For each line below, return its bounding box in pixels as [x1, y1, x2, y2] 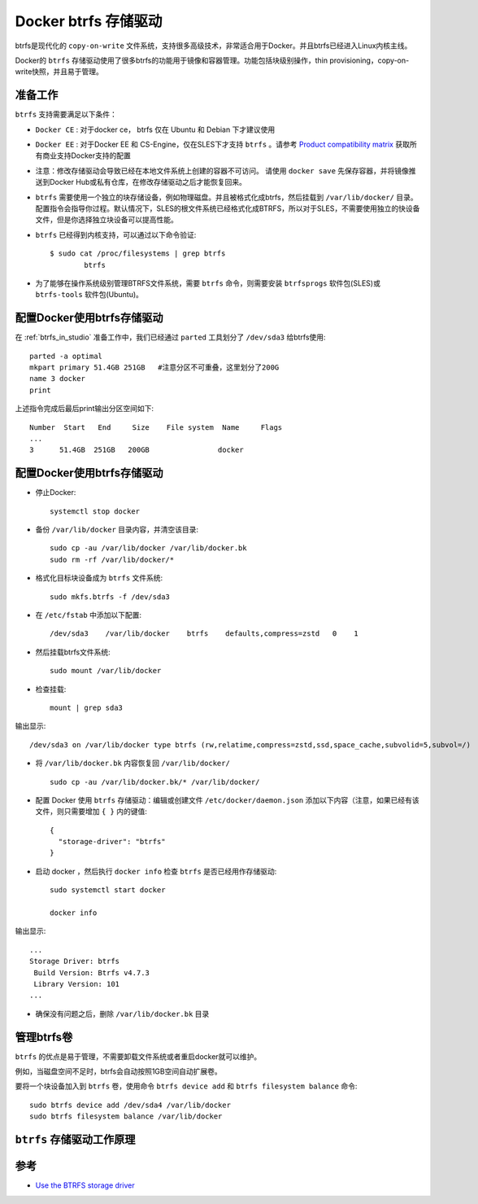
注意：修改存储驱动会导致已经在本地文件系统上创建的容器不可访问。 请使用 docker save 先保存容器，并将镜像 [35, 165, 410, 175]
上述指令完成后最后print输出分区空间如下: [15, 404, 154, 414]
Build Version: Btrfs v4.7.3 [33, 968, 150, 977]
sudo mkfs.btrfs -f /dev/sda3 [50, 592, 171, 602]
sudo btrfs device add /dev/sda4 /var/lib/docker [29, 1100, 232, 1110]
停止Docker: [35, 488, 76, 497]
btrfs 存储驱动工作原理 [15, 1132, 136, 1147]
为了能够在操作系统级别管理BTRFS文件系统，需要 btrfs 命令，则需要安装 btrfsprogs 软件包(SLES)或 [35, 278, 381, 288]
